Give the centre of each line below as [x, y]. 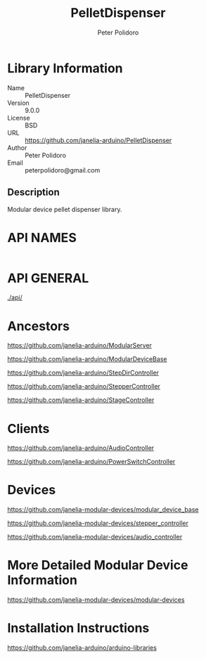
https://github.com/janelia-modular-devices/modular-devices [96, 600]
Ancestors [39, 326]
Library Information [65, 68]
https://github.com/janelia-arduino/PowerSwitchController [91, 462]
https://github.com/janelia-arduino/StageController [81, 400]
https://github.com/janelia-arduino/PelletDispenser [98, 140]
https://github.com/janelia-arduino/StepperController [84, 387]
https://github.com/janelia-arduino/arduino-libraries [82, 648]
